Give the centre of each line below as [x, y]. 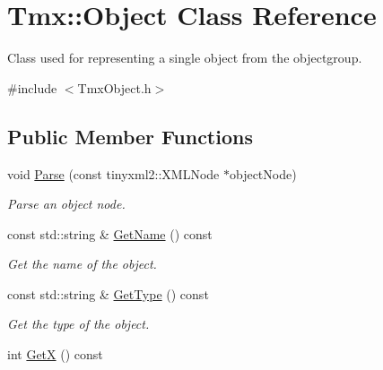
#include [32, 87]
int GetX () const [55, 354]
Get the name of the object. [82, 264]
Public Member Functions [130, 136]
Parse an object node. [66, 204]
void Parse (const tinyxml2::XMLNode [113, 173]
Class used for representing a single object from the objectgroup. [185, 58]
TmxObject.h [114, 87]
